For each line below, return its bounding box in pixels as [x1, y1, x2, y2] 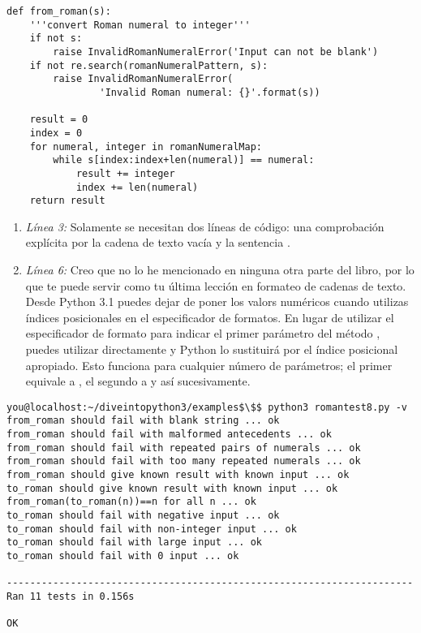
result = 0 [29, 114, 88, 126]
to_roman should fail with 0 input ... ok [6, 550, 239, 562]
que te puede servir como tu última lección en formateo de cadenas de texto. [25, 277, 406, 294]
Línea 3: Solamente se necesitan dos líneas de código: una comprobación [25, 217, 384, 235]
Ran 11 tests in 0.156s [6, 590, 135, 602]
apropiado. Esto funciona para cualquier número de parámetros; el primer [25, 356, 393, 373]
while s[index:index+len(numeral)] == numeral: [53, 154, 315, 166]
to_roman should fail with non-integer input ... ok [6, 523, 297, 535]
